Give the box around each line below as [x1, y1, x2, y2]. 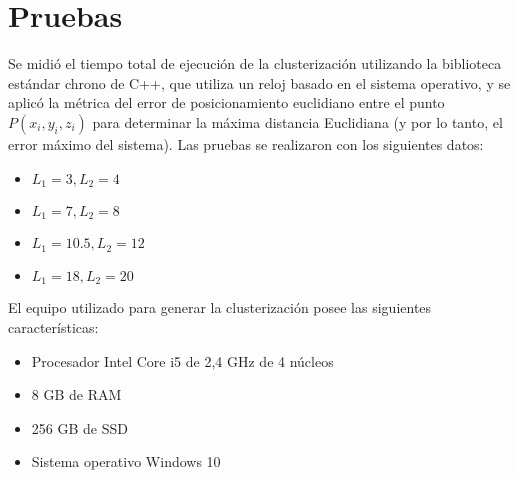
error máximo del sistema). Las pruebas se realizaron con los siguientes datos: [8, 133, 484, 154]
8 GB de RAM [31, 384, 122, 405]
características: [8, 316, 99, 337]
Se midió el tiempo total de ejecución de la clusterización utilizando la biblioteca [8, 53, 502, 74]
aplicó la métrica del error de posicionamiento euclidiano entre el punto [8, 92, 445, 113]
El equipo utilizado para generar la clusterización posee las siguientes [8, 297, 432, 318]
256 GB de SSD [31, 417, 128, 438]
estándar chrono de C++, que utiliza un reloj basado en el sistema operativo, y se [8, 72, 511, 93]
